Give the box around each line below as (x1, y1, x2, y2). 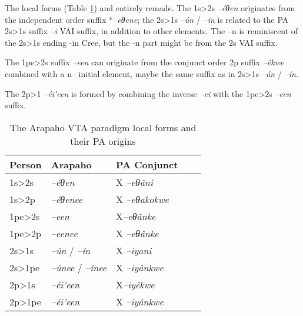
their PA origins (70, 134, 136, 148)
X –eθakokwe (116, 192, 169, 206)
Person (9, 157, 42, 171)
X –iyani (116, 243, 152, 257)
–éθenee (51, 192, 83, 206)
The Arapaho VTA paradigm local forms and (9, 120, 197, 134)
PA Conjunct (116, 157, 178, 171)
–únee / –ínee (51, 260, 107, 274)
